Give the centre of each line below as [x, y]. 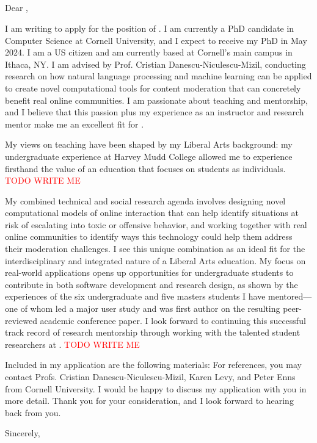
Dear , [16, 8]
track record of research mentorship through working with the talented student [153, 332]
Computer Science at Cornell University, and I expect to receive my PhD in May [156, 40]
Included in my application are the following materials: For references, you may [153, 365]
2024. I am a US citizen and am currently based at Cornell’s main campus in [149, 52]
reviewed [21, 320]
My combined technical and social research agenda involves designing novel [145, 200]
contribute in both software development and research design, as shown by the [151, 284]
